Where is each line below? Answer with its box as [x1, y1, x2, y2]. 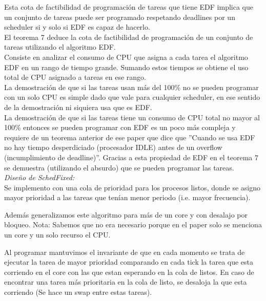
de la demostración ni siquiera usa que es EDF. [4, 101, 152, 112]
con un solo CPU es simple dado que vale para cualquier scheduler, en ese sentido [4, 92, 260, 102]
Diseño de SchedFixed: [4, 172, 75, 183]
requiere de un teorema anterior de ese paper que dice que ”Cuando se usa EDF [4, 132, 255, 142]
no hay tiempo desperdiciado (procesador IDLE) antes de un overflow [4, 142, 222, 153]
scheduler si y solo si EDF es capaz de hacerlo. [4, 21, 150, 32]
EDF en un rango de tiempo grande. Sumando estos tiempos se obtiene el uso [4, 61, 249, 72]
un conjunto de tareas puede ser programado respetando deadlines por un [4, 11, 235, 22]
